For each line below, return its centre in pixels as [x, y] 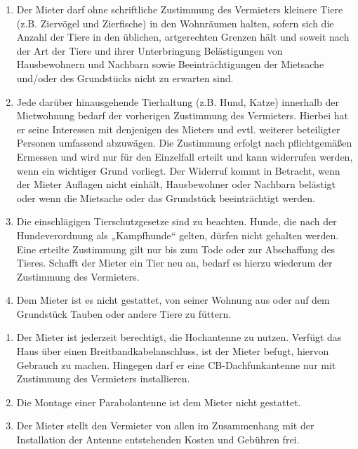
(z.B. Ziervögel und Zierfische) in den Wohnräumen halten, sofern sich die [175, 23]
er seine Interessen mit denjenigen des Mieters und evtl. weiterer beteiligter [178, 129]
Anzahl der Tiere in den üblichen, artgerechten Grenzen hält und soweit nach [183, 37]
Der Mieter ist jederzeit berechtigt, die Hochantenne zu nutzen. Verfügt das [179, 337]
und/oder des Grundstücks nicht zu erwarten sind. [125, 78]
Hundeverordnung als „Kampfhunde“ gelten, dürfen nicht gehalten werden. [178, 235]
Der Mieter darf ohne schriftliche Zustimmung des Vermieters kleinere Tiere [180, 9]
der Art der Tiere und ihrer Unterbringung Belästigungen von [150, 50]
